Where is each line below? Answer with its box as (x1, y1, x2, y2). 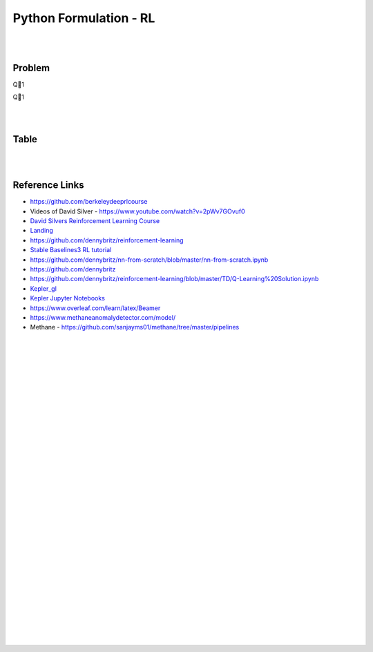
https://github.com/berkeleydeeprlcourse (30, 198, 148, 206)
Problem (12, 62, 50, 74)
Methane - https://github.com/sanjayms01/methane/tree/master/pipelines (30, 323, 240, 332)
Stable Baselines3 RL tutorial (30, 246, 112, 254)
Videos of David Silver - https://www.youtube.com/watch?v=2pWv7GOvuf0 (30, 207, 245, 215)
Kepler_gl (30, 284, 57, 293)
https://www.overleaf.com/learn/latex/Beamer (30, 304, 161, 312)
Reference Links (12, 180, 84, 191)
